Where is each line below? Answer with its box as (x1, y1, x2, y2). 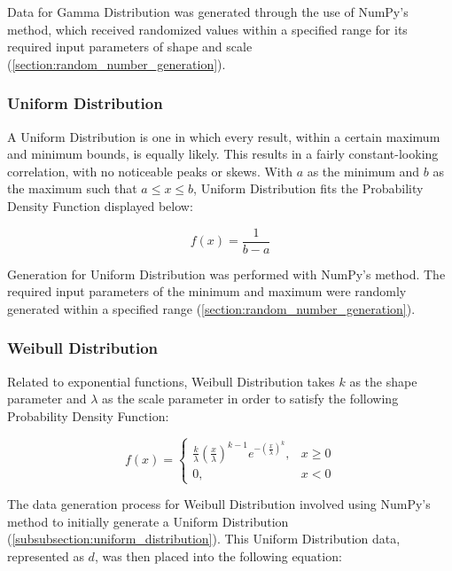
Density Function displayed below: (7, 196, 193, 215)
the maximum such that (7, 179, 137, 198)
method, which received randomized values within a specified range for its (7, 20, 408, 38)
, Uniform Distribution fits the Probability (193, 179, 424, 198)
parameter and (7, 389, 87, 408)
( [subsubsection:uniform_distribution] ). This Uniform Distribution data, (7, 529, 401, 548)
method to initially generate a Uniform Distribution (7, 512, 289, 530)
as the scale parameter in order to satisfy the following (102, 389, 399, 408)
